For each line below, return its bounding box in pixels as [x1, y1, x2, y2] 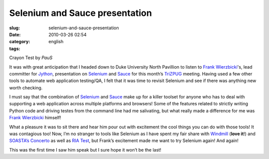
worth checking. [9, 84, 43, 90]
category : [9, 39, 30, 45]
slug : [9, 25, 20, 31]
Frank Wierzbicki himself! [9, 115, 62, 121]
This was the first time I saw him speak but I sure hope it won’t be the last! [9, 147, 161, 153]
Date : [9, 31, 21, 37]
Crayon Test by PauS [9, 55, 53, 61]
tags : [9, 45, 20, 52]
